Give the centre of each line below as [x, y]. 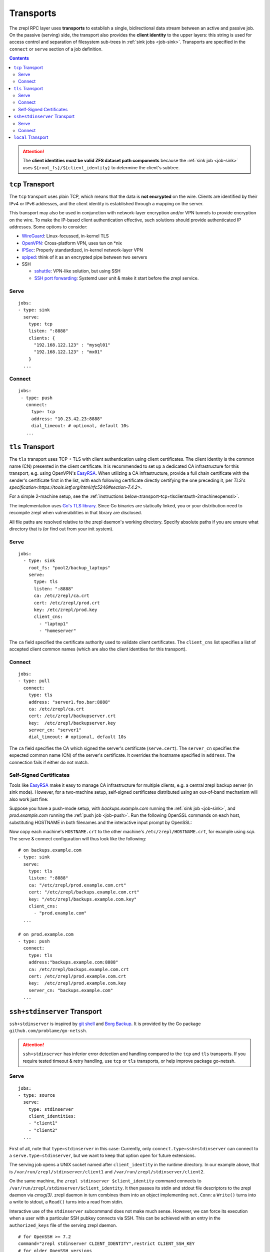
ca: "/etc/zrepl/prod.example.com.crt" [77, 885]
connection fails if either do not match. [49, 762]
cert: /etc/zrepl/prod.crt [67, 603]
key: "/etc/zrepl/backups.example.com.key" [82, 899]
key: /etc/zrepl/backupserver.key [72, 723]
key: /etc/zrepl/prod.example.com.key [77, 983]
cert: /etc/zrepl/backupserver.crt [72, 716]
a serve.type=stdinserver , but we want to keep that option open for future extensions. [102, 1156]
